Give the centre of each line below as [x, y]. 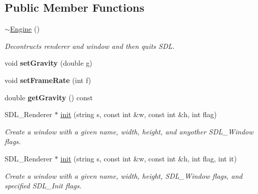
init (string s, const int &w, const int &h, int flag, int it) [149, 158]
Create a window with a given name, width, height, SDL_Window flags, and [124, 175]
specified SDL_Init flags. [43, 186]
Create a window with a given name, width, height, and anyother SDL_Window [129, 131]
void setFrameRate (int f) [48, 80]
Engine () [25, 29]
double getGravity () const [49, 97]
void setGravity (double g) [48, 63]
